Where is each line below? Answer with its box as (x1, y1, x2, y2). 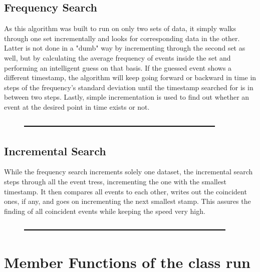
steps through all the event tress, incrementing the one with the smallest (4, 176, 226, 186)
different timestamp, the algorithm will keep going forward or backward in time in (4, 72, 256, 83)
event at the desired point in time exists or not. (4, 101, 150, 112)
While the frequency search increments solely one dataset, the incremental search (4, 166, 253, 177)
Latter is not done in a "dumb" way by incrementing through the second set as (4, 43, 245, 53)
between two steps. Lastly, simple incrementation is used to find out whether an (4, 92, 249, 102)
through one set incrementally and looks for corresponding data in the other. (4, 33, 240, 43)
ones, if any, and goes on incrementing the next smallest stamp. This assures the (4, 196, 251, 206)
